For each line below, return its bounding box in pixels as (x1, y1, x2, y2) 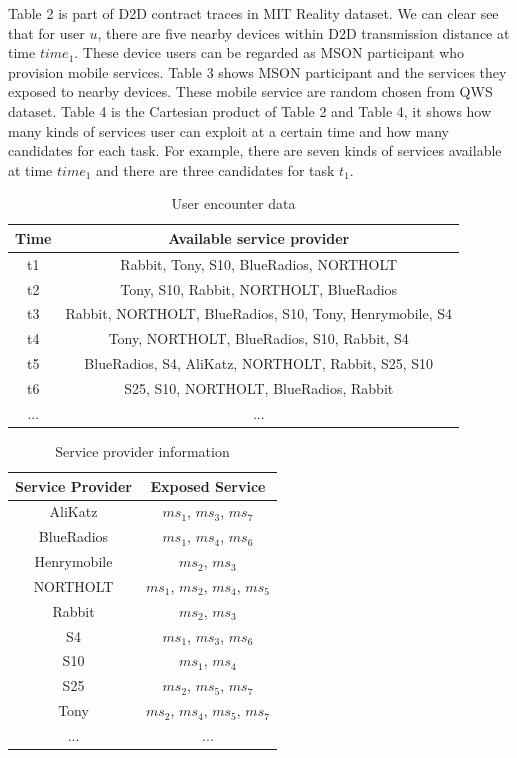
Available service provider (168, 227, 350, 248)
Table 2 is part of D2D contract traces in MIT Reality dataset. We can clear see (8, 3, 499, 23)
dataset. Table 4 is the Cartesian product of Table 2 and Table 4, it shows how (8, 100, 492, 121)
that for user (8, 22, 85, 43)
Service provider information (55, 440, 230, 461)
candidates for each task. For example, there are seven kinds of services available (8, 140, 502, 161)
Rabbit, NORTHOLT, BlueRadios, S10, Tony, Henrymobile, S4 (65, 303, 452, 324)
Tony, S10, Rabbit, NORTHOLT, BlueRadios (120, 278, 398, 299)
